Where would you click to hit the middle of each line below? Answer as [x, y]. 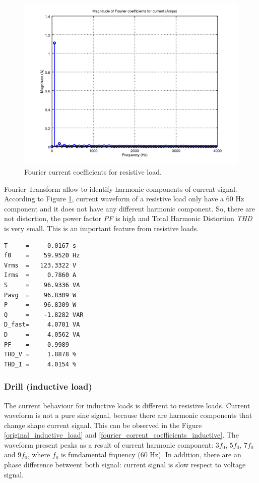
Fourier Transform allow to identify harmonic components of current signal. [121, 189]
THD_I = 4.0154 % [40, 364]
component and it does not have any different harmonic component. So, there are [130, 208]
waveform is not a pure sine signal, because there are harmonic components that [128, 415]
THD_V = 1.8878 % [40, 355]
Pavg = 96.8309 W [40, 295]
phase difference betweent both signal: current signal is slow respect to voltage [125, 465]
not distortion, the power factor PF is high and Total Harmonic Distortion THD [128, 218]
